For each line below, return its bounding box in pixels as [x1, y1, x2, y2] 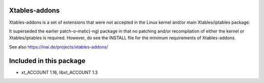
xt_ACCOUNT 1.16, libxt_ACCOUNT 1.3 [21, 69, 98, 75]
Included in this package [9, 56, 86, 65]
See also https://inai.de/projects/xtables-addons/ [9, 44, 109, 50]
